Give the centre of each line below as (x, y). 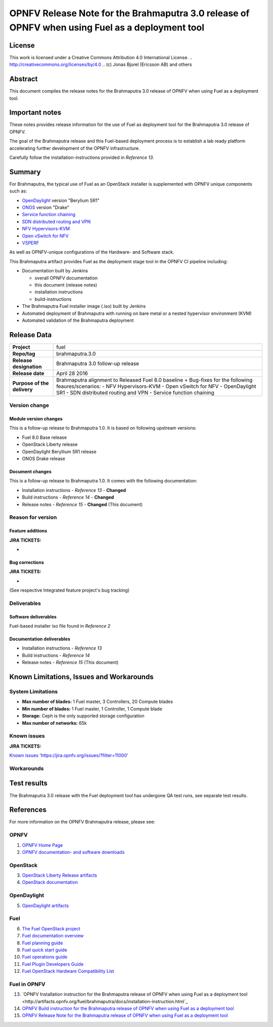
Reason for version (33, 517)
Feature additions (28, 531)
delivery (22, 389)
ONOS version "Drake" (45, 208)
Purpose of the (31, 383)
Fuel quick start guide (45, 950)
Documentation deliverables (40, 639)
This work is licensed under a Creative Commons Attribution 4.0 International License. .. (101, 57)
